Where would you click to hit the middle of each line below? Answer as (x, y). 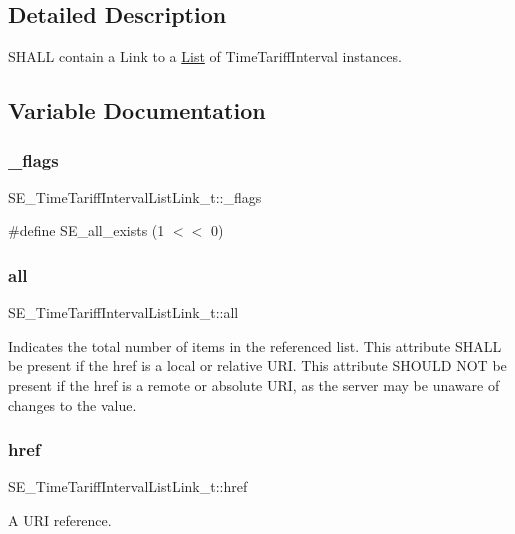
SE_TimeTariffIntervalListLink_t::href (128, 486)
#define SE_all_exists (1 (86, 230)
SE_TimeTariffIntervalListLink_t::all (123, 312)
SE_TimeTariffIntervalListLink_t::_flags (135, 196)
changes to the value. (72, 404)
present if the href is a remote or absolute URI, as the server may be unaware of (254, 384)
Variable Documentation (137, 110)
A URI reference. (60, 519)
